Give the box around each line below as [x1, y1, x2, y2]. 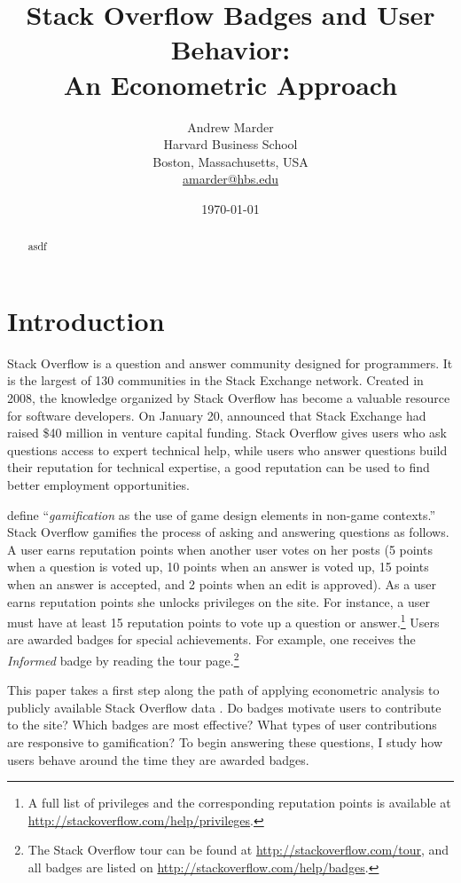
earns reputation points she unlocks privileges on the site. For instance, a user [7, 592, 431, 611]
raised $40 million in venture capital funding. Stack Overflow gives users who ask [7, 423, 447, 442]
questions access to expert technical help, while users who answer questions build [7, 440, 448, 459]
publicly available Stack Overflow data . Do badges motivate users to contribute [7, 698, 441, 716]
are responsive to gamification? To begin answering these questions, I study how [7, 733, 443, 752]
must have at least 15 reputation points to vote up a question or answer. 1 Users [7, 611, 440, 631]
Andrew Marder [187, 117, 274, 136]
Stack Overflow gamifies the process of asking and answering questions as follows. [7, 523, 449, 541]
